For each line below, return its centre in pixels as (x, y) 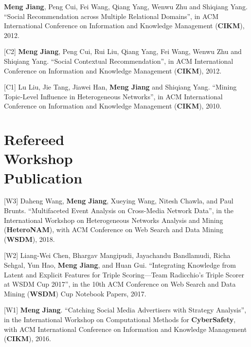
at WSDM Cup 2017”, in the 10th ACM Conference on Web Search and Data (120, 284)
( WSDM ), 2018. (29, 239)
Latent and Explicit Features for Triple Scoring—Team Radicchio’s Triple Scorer (124, 274)
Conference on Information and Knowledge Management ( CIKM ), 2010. (113, 106)
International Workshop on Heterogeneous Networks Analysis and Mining (114, 220)
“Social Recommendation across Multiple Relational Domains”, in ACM (111, 16)
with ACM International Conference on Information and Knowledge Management (125, 329)
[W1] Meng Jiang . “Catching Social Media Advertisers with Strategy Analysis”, (125, 310)
